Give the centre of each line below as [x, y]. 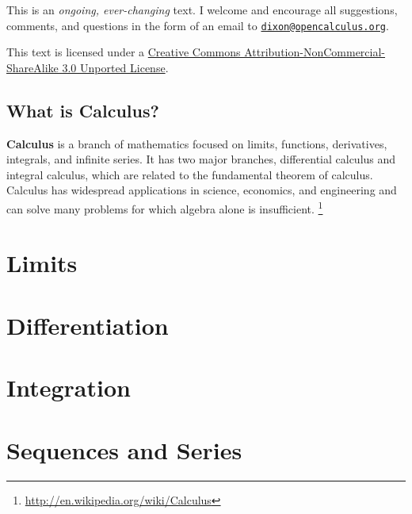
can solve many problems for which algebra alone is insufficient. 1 [165, 207]
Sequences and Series [124, 449]
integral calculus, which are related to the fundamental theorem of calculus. [190, 174]
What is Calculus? [83, 110]
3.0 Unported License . [115, 67]
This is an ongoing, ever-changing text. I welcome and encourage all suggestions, [202, 10]
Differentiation [88, 325]
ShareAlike [32, 67]
